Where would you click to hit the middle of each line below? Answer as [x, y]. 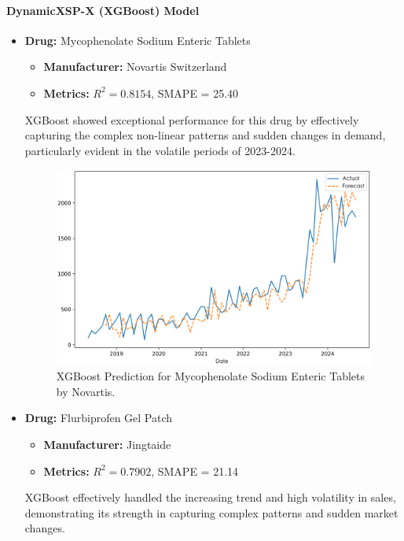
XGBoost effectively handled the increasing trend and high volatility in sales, [210, 497]
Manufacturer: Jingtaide [107, 444]
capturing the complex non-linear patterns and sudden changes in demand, [205, 135]
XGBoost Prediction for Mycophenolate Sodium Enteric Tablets [211, 376]
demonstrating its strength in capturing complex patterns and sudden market [211, 512]
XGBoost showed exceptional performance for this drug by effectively [192, 119]
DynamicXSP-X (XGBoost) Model [103, 10]
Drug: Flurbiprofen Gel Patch [99, 418]
